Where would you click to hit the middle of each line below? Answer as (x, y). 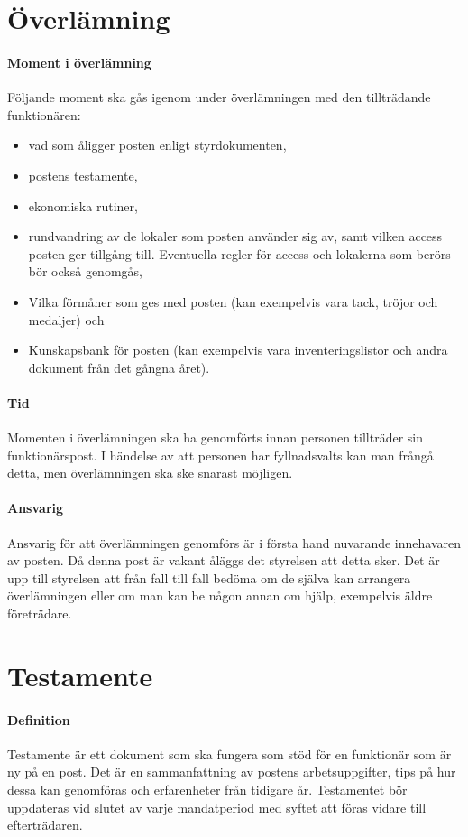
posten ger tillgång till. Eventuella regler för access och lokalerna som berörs (239, 253)
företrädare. (40, 614)
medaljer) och (66, 319)
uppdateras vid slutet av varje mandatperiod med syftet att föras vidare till (217, 807)
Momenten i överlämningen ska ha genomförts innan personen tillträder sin (215, 437)
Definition (39, 719)
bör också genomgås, (85, 271)
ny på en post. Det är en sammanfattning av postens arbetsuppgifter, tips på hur (232, 772)
